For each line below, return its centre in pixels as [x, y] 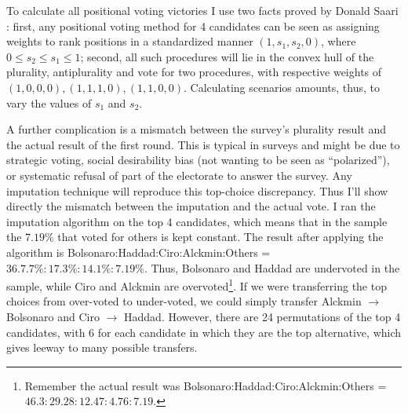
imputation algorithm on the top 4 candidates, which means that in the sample [197, 221]
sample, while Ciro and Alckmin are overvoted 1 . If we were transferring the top [197, 285]
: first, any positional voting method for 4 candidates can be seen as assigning [193, 26]
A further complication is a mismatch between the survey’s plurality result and [196, 129]
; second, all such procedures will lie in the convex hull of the [227, 56]
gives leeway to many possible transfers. [102, 347]
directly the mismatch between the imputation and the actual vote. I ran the [191, 206]
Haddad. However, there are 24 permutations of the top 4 [262, 316]
